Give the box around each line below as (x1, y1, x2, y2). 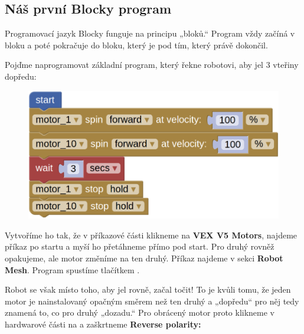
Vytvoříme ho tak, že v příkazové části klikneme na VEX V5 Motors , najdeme (5, 228, 298, 241)
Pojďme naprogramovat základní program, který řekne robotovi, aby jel (5, 58, 264, 71)
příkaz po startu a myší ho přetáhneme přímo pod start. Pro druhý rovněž (5, 240, 274, 253)
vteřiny (273, 58, 299, 71)
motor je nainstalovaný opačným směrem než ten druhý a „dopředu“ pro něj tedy (5, 294, 299, 307)
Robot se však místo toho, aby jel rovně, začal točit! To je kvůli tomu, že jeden (5, 283, 291, 296)
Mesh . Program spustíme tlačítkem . (5, 263, 140, 276)
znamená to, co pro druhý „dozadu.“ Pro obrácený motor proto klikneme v (5, 306, 275, 319)
